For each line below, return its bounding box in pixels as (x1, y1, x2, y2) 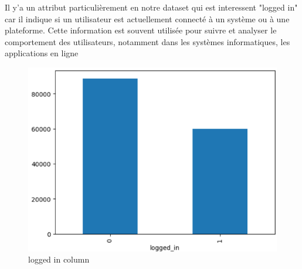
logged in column (28, 253, 90, 265)
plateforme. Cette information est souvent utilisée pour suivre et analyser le (5, 24, 277, 36)
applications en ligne (5, 47, 79, 59)
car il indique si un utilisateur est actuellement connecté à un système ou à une (5, 12, 290, 25)
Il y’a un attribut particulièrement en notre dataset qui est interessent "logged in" (5, 1, 298, 13)
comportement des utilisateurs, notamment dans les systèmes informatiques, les (5, 35, 290, 47)
